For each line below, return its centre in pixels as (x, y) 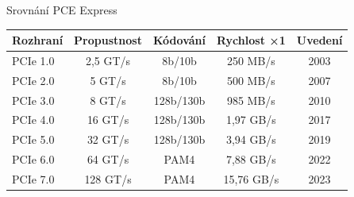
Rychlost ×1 (251, 40)
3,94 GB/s (251, 139)
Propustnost (108, 40)
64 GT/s (108, 159)
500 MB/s (251, 80)
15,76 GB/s (251, 179)
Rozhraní (38, 40)
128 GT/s (108, 179)
